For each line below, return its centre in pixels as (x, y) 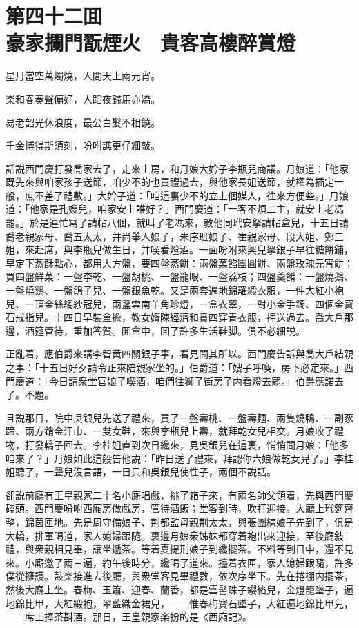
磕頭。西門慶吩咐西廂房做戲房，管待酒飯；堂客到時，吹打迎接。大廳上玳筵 (175, 508)
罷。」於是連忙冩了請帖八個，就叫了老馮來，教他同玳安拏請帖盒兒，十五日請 (177, 223)
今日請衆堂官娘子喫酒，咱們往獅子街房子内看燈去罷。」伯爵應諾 (191, 381)
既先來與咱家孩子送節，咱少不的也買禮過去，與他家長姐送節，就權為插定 (170, 182)
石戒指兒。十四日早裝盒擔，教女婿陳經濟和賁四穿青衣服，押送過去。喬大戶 (175, 317)
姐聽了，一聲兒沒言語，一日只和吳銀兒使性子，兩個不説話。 (141, 472)
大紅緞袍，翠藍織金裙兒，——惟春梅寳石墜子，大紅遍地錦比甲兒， (203, 603)
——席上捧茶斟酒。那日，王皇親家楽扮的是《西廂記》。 (129, 617)
